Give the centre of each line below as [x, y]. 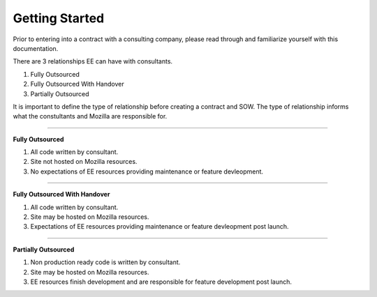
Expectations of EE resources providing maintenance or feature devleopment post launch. [160, 227]
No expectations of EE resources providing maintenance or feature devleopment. [147, 172]
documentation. [36, 48]
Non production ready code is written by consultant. [105, 262]
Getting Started [59, 18]
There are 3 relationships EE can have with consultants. [93, 61]
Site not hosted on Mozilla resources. [84, 162]
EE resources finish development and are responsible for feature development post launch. [161, 282]
